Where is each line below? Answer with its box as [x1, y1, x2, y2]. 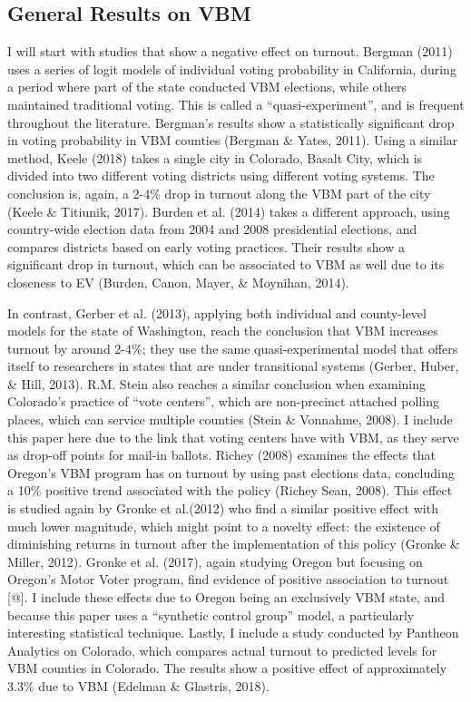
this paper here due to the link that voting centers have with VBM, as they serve [7, 427, 459, 446]
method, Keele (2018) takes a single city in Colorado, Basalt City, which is [7, 148, 423, 167]
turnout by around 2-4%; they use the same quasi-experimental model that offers [7, 338, 458, 357]
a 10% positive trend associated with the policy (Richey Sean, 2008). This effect [7, 481, 453, 500]
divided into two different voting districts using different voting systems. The [7, 166, 435, 185]
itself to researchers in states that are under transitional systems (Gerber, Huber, [7, 356, 459, 375]
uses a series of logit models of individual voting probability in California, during [7, 59, 456, 78]
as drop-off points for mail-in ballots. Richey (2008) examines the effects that [7, 445, 436, 464]
